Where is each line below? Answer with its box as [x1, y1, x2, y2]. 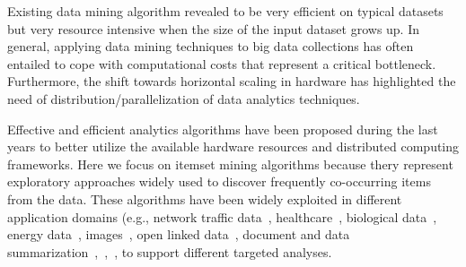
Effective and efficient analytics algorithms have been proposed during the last [7, 119, 438, 138]
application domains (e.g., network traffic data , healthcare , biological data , [7, 207, 437, 226]
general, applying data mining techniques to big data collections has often [7, 37, 414, 56]
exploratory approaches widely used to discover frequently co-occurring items [7, 172, 431, 191]
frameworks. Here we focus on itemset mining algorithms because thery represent [7, 154, 453, 173]
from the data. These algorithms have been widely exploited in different [7, 189, 402, 208]
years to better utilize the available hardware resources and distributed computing [7, 137, 460, 156]
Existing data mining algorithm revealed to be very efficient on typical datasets [7, 2, 444, 20]
